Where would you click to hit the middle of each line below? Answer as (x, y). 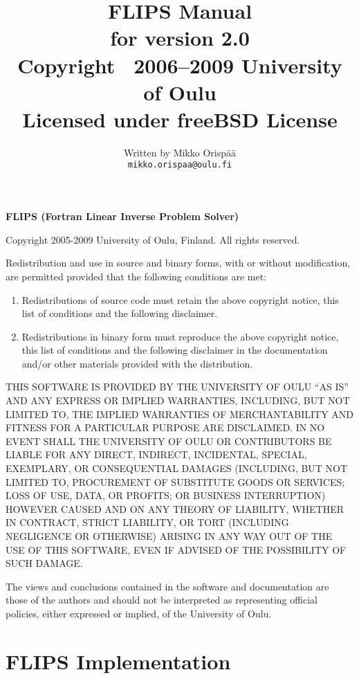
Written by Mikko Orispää (180, 152)
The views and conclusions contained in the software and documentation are (167, 586)
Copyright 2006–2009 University (180, 65)
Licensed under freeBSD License (180, 119)
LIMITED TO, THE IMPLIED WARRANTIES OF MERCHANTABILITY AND (180, 414)
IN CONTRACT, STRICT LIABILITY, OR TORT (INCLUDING (147, 522)
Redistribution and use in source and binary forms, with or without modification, (178, 263)
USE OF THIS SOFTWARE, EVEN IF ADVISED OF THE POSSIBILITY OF (176, 549)
